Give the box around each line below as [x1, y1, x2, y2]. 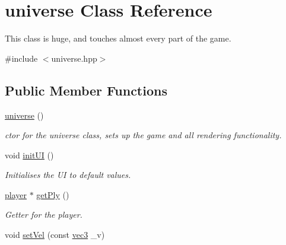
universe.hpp [51, 52, 97, 64]
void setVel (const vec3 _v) [5, 228, 105, 241]
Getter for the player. [5, 208, 82, 221]
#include [5, 52, 38, 64]
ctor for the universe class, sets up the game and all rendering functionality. [5, 129, 282, 141]
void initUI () [5, 148, 54, 161]
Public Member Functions [5, 81, 167, 99]
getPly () [36, 188, 69, 201]
